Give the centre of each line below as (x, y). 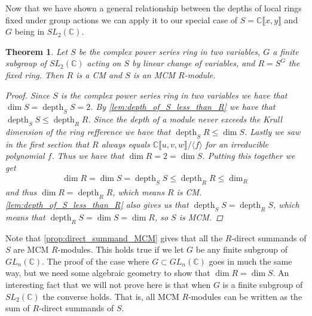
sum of (18, 308)
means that (25, 217)
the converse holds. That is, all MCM (111, 296)
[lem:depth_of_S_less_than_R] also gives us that (97, 204)
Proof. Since (28, 95)
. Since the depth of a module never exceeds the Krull (185, 119)
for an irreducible (237, 144)
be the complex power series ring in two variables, (169, 51)
